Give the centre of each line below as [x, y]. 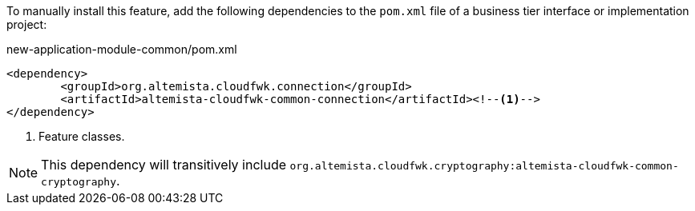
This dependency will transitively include [164, 165]
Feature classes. [82, 136]
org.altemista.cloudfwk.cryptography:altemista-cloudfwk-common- [484, 166]
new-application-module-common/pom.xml [122, 49]
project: [27, 24]
